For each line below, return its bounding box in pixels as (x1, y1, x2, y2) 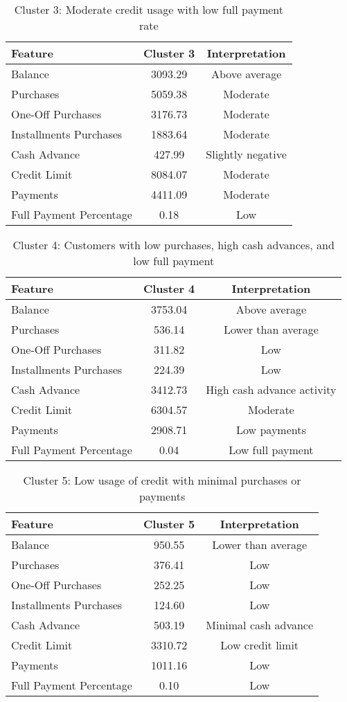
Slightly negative (206, 146, 287, 162)
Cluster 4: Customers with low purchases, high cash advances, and (12, 237, 335, 253)
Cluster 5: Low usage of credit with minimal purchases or (23, 472, 301, 488)
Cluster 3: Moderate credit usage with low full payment (14, 1, 284, 17)
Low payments (236, 422, 306, 438)
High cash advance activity (206, 381, 337, 397)
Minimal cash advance (206, 617, 314, 633)
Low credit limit (220, 637, 299, 653)
